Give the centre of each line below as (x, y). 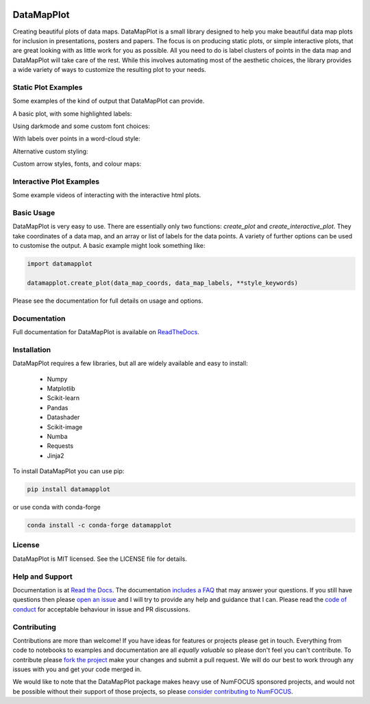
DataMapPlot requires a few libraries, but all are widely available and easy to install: (130, 364)
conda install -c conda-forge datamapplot (99, 525)
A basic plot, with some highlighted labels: (72, 114)
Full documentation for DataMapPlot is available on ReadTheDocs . (106, 332)
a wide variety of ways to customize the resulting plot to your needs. (109, 70)
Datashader (63, 417)
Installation (32, 349)
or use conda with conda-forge (57, 507)
